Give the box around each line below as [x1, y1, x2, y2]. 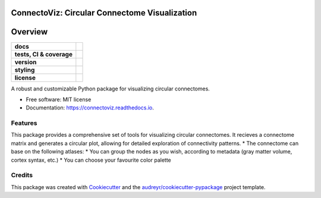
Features [11, 119, 37, 127]
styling [14, 65, 35, 74]
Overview [11, 27, 48, 37]
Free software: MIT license [26, 96, 92, 103]
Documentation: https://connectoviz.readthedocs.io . [26, 104, 155, 111]
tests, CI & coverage [14, 50, 73, 58]
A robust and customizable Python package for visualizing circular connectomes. [11, 85, 210, 92]
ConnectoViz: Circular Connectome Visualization [11, 8, 197, 18]
